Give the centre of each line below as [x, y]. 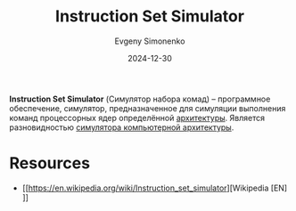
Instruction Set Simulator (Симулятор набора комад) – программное [140, 99]
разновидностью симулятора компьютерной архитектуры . [122, 127]
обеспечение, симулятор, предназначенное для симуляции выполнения [148, 108]
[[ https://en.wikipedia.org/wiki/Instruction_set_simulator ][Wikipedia [145, 188]
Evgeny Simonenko [150, 41]
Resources [50, 163]
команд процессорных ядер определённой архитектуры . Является [137, 118]
